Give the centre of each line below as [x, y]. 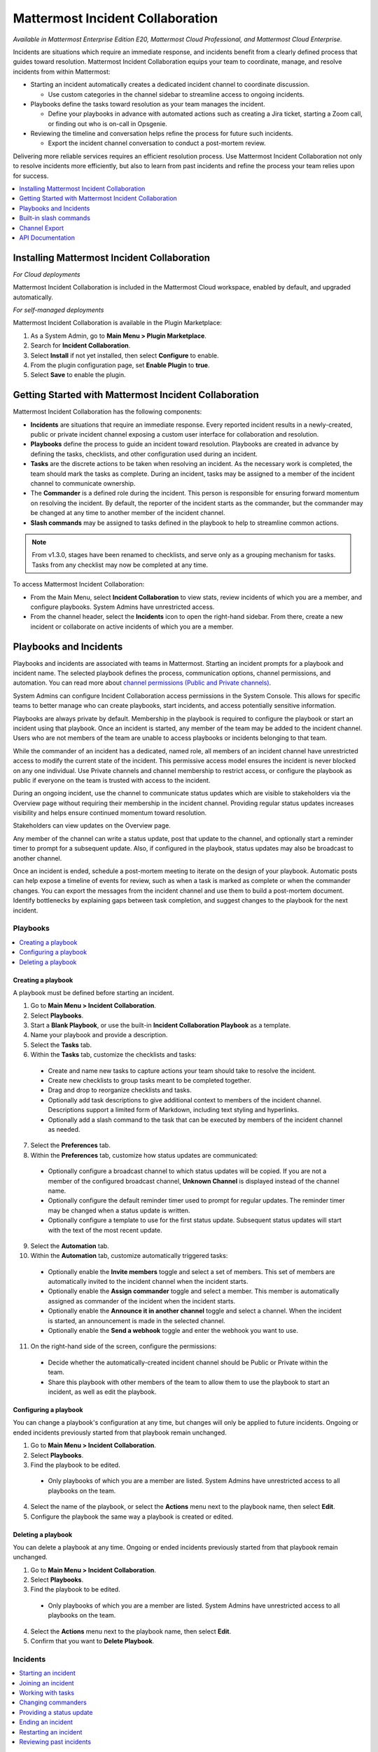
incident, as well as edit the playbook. [102, 1392]
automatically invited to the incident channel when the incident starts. [148, 1282]
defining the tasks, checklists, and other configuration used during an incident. [144, 454]
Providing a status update [56, 1712]
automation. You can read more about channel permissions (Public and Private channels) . [142, 683]
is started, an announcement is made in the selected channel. [136, 1320]
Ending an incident [46, 1722]
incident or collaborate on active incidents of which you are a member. [132, 627]
